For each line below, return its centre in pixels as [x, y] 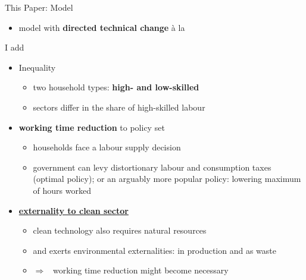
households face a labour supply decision [107, 147]
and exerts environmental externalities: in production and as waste [155, 250]
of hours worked [62, 190]
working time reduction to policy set [92, 127]
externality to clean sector [74, 210]
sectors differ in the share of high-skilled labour [119, 107]
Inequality [37, 67]
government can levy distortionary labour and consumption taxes [152, 167]
